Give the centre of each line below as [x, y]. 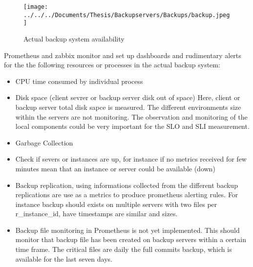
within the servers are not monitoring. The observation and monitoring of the [131, 116]
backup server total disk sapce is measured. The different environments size [128, 107]
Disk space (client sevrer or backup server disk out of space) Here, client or [128, 97]
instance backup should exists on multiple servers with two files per [116, 204]
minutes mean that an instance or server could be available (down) [115, 168]
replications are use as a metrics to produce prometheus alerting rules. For [127, 195]
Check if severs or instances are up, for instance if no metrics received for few [131, 159]
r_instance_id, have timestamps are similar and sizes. [96, 214]
